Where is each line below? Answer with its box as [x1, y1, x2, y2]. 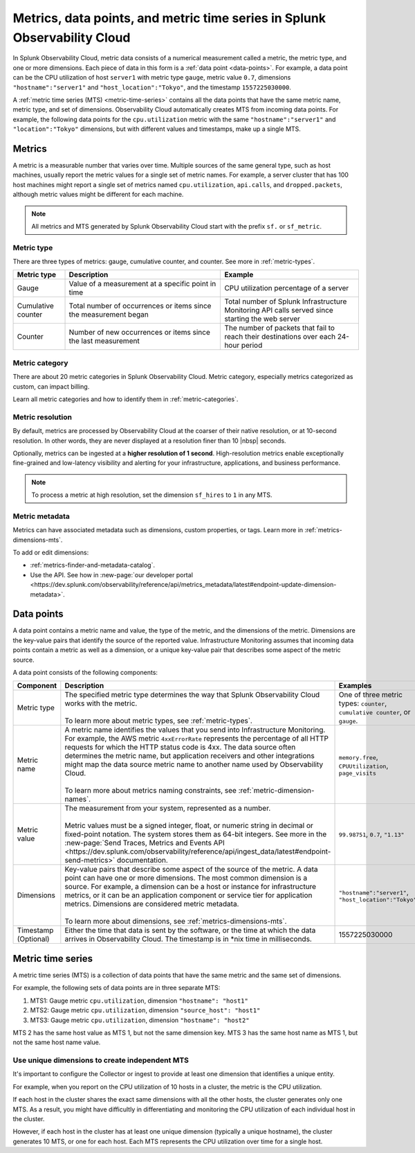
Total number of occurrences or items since [68, 301, 212, 311]
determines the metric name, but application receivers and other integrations [64, 751, 315, 761]
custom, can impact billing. [12, 382, 90, 391]
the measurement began [68, 310, 149, 319]
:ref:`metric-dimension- [238, 786, 315, 795]
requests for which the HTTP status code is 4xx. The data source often [64, 742, 296, 752]
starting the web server [224, 314, 301, 324]
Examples [338, 681, 372, 691]
